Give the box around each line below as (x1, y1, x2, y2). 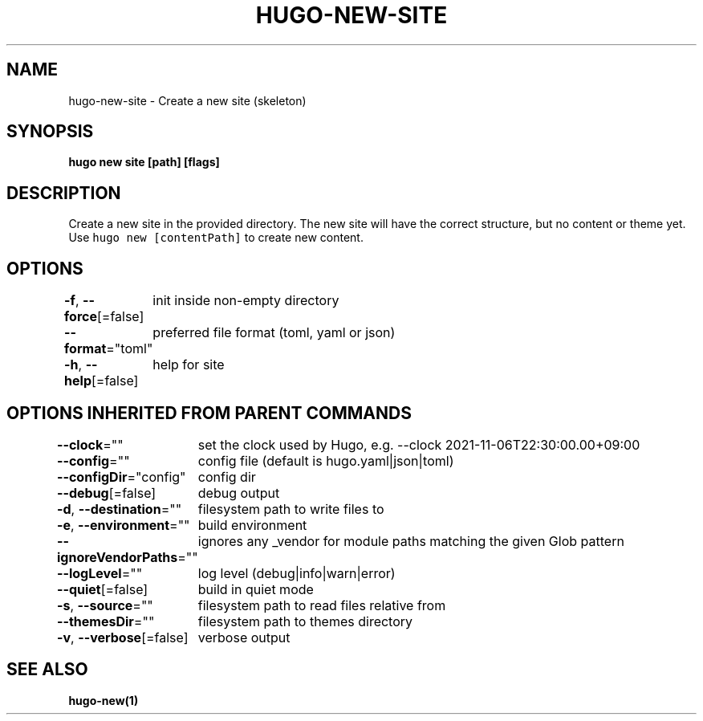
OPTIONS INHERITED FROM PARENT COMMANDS (6, 402, 412, 423)
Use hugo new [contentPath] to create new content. (68, 230, 364, 245)
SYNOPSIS (6, 121, 94, 142)
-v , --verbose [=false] (56, 629, 189, 646)
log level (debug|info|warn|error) (197, 564, 396, 581)
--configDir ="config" (56, 468, 186, 485)
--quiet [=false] (56, 580, 148, 597)
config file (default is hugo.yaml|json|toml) (197, 452, 454, 469)
